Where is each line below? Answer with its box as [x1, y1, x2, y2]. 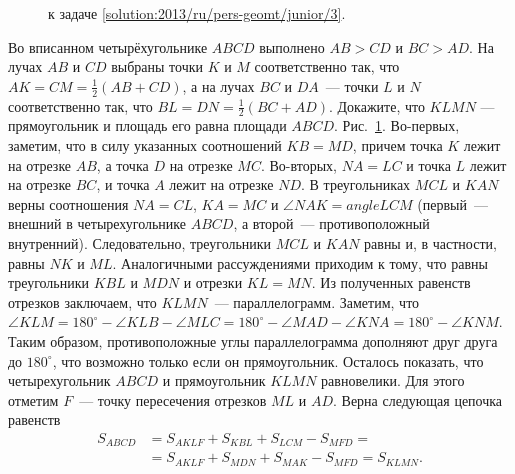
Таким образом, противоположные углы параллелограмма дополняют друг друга [8, 330, 498, 351]
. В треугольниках [301, 174, 411, 195]
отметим [8, 389, 59, 410]
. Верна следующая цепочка [333, 389, 503, 410]
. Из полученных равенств [311, 272, 471, 293]
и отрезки [183, 272, 243, 293]
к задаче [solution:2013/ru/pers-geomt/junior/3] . [48, 3, 346, 23]
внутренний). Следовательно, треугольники [8, 233, 272, 253]
